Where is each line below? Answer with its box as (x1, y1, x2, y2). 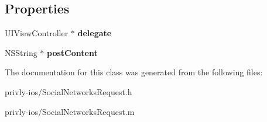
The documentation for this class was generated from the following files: (5, 66, 263, 78)
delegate (77, 27, 112, 39)
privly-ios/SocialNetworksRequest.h (5, 85, 132, 97)
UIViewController (5, 27, 69, 39)
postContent (47, 46, 98, 58)
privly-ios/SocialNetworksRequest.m (5, 105, 135, 117)
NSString (5, 46, 37, 58)
